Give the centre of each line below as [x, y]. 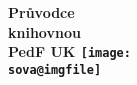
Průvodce [41, 12]
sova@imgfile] [55, 69]
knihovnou [44, 31]
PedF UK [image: [69, 51]
